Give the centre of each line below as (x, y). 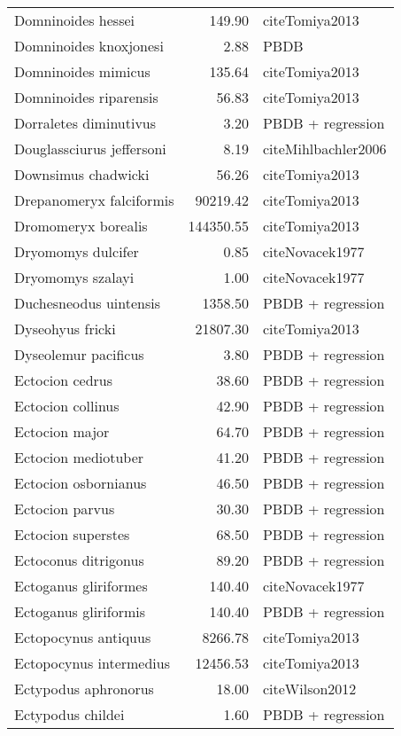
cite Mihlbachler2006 (324, 149)
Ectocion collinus (67, 406)
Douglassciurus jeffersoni (90, 149)
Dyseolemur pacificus (79, 354)
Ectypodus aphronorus (84, 689)
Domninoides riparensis (86, 97)
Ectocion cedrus (64, 380)
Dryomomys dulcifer (77, 251)
